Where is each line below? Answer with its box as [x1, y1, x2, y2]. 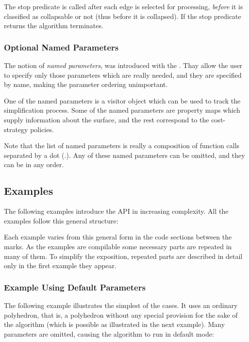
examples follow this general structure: [4, 215, 118, 225]
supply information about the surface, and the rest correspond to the [4, 114, 209, 124]
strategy [4, 124, 28, 134]
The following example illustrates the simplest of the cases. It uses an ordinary [4, 300, 238, 310]
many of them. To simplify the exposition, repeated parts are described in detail [4, 251, 243, 261]
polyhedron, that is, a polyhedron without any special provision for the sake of [4, 309, 238, 320]
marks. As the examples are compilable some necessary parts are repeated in [4, 241, 232, 251]
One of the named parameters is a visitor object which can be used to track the [4, 95, 241, 105]
